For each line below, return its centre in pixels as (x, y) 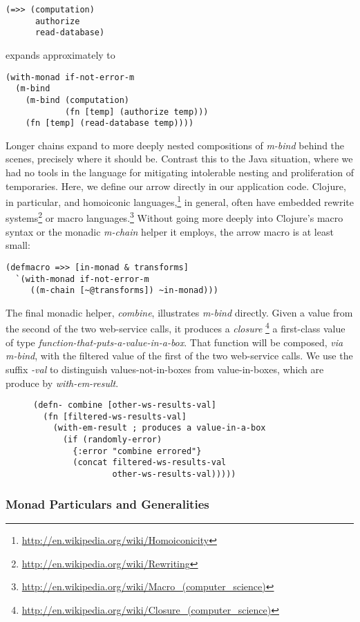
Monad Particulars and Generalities (107, 503)
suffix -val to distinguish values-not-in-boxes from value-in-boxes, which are (165, 369)
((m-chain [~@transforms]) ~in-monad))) (124, 291)
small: (18, 245)
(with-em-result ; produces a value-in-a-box (159, 428)
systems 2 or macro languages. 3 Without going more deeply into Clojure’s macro (174, 217)
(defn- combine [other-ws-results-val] (125, 405)
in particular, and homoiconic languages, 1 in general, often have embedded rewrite (180, 201)
